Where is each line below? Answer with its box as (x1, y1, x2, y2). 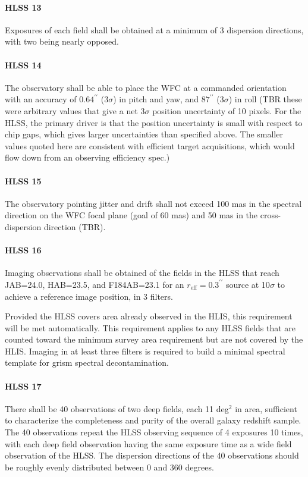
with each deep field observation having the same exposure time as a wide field (5, 437, 292, 450)
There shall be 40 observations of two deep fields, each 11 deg (5, 402, 229, 415)
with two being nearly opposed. (5, 35, 119, 48)
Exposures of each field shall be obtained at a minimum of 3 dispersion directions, (5, 23, 304, 36)
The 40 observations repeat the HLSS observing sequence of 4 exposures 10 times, (5, 426, 303, 438)
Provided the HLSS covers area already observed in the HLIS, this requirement (5, 310, 293, 322)
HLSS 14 (5, 58, 42, 71)
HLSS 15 (5, 174, 42, 187)
